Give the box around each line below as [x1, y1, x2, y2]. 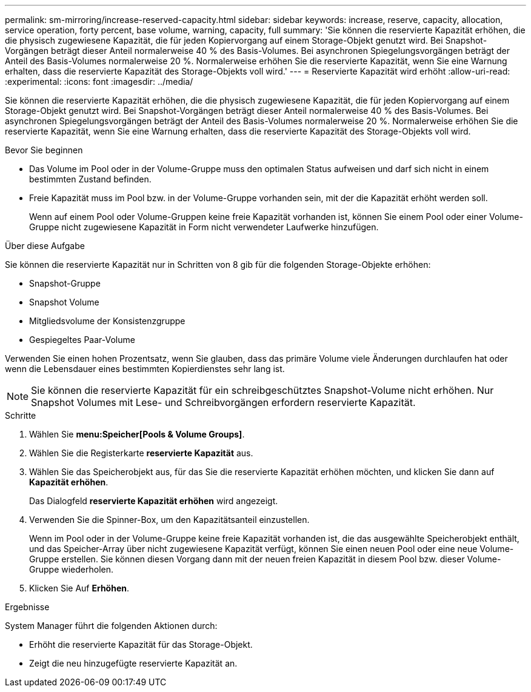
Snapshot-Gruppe [29, 278, 101, 288]
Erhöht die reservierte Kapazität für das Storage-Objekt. [29, 639, 253, 650]
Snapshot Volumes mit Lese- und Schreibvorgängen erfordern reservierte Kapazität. [31, 396, 416, 408]
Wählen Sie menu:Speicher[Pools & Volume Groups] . [29, 429, 245, 439]
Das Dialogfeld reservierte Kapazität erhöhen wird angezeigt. [29, 496, 278, 506]
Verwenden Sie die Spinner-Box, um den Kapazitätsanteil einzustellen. [29, 514, 310, 525]
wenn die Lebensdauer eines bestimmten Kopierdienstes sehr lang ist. [5, 364, 285, 374]
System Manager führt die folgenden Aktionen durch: [5, 620, 218, 631]
